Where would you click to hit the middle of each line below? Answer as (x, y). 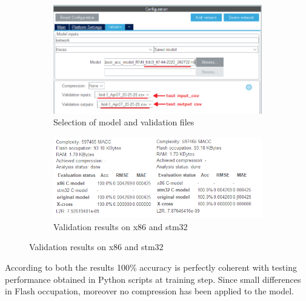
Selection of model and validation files (124, 122)
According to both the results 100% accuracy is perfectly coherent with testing (151, 267)
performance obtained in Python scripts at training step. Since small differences (153, 279)
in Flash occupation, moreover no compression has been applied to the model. (150, 291)
